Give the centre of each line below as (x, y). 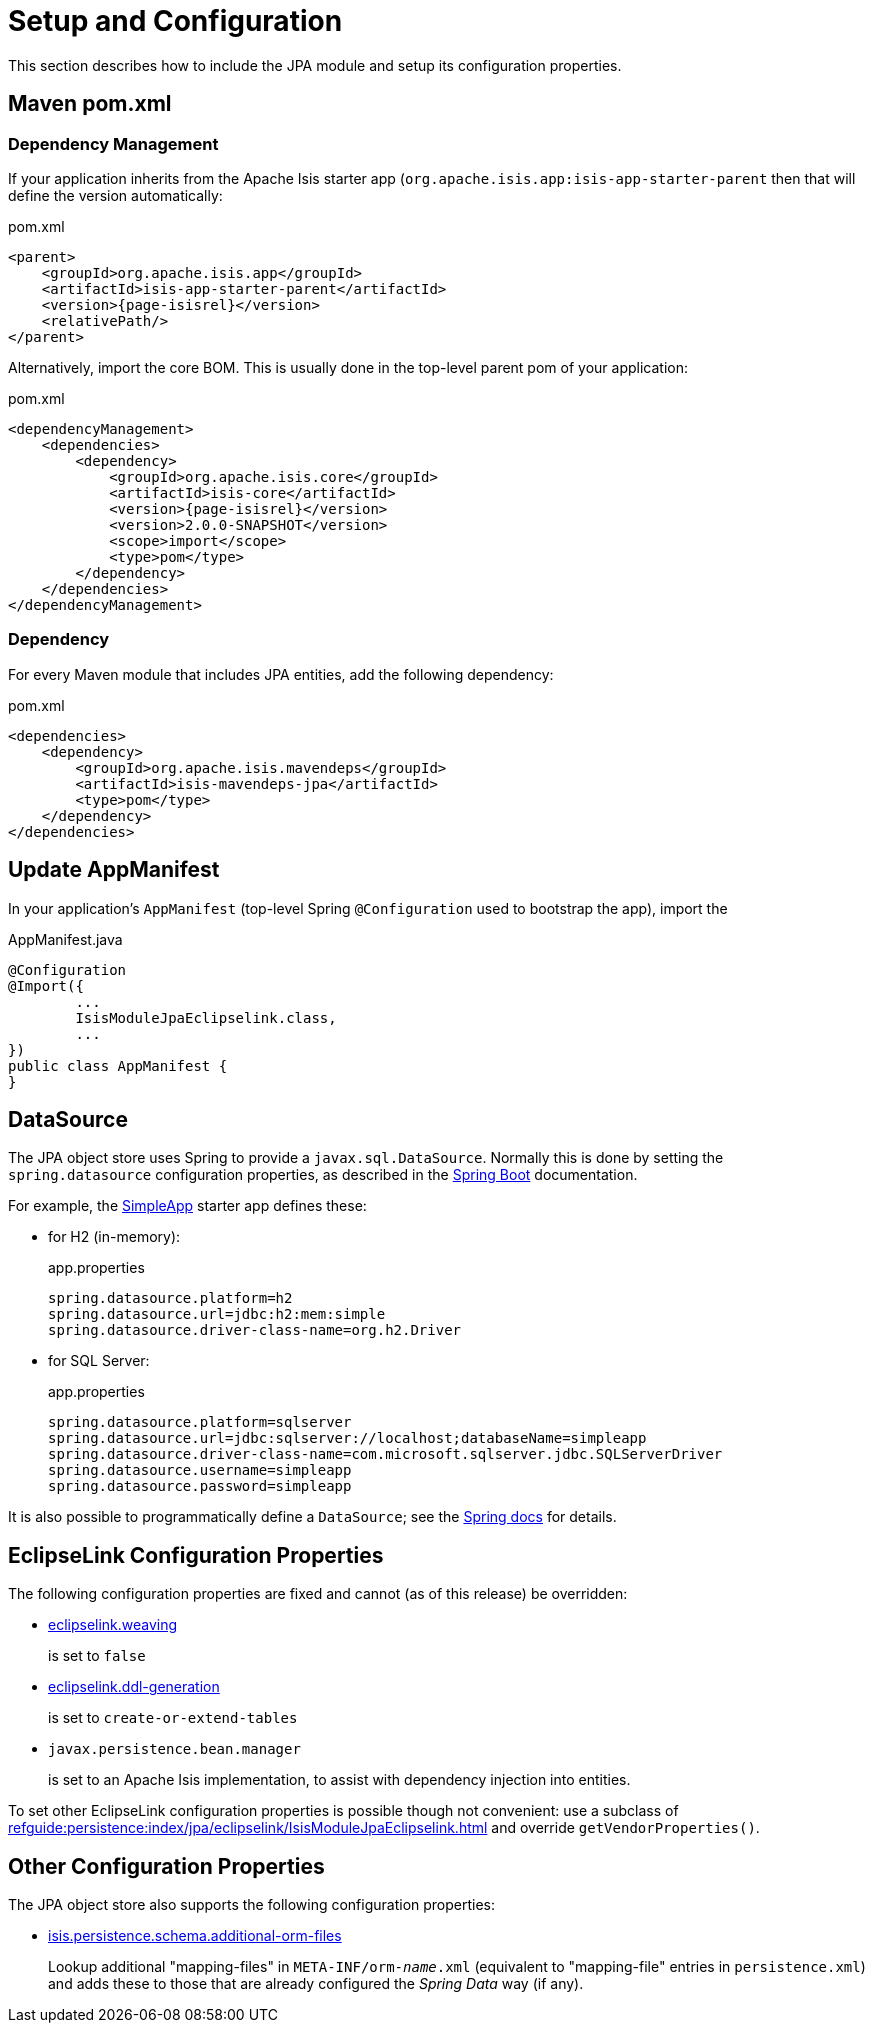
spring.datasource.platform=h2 (170, 1298)
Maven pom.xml (90, 104)
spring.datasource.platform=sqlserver (200, 1422)
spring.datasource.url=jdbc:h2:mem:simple (217, 1314)
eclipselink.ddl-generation (134, 1687)
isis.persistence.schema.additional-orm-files (195, 1936)
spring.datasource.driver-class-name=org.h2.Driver (255, 1330)
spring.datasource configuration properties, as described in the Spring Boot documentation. (323, 1175)
